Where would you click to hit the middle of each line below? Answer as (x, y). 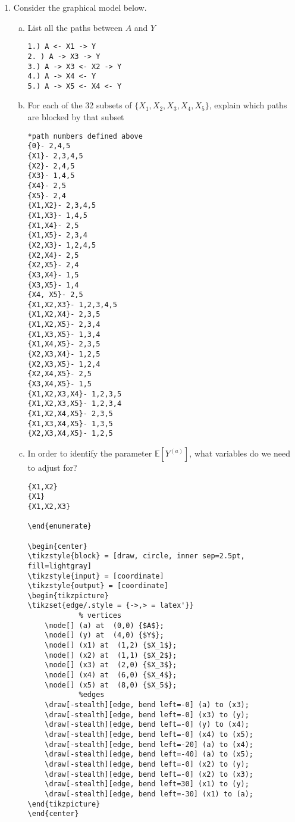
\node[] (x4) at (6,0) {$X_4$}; (111, 675)
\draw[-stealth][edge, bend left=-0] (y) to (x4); (147, 725)
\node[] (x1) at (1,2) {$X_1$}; (111, 646)
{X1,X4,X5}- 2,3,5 (64, 344)
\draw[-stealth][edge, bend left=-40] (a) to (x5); (149, 754)
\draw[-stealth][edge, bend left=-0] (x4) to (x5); (149, 735)
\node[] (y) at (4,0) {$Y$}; (104, 635)
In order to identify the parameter (90, 453)
